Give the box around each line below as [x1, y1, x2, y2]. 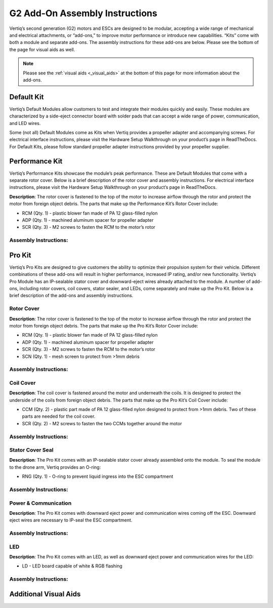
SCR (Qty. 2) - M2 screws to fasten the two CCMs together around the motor [22, 420, 182, 426]
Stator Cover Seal [9, 447, 54, 454]
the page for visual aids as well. [9, 46, 75, 53]
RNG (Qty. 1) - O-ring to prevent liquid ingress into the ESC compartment [22, 473, 173, 479]
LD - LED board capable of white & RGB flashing [22, 563, 122, 569]
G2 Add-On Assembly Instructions [9, 8, 158, 19]
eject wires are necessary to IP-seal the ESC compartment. [9, 517, 132, 523]
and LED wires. [9, 120, 41, 126]
